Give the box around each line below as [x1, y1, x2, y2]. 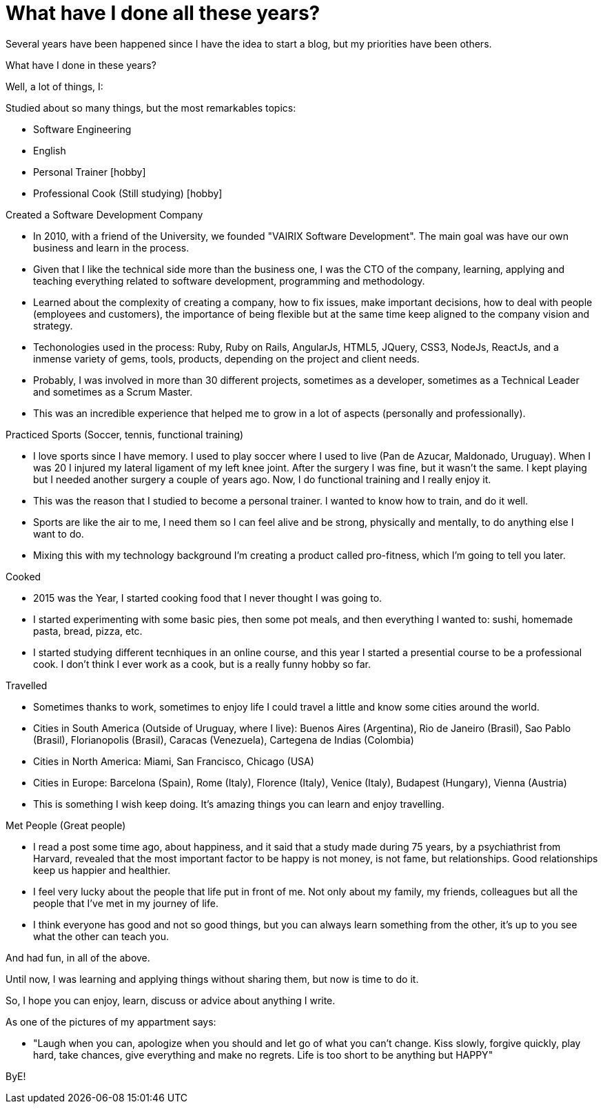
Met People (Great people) [6, 819, 126, 831]
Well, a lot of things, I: [6, 80, 103, 92]
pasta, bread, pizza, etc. [33, 624, 143, 637]
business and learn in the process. [33, 241, 190, 254]
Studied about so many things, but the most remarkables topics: [6, 101, 296, 114]
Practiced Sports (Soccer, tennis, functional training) [6, 428, 244, 440]
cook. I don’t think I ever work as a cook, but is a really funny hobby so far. [33, 658, 371, 670]
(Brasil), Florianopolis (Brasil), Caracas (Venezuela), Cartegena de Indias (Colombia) [33, 733, 414, 746]
